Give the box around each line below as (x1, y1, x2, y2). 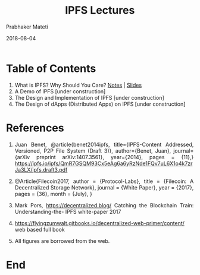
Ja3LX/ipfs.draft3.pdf (14, 166, 68, 173)
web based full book (14, 226, 65, 233)
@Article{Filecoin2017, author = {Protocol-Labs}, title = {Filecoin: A (14, 178, 194, 185)
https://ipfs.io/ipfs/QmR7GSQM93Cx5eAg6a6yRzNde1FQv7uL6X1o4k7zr (14, 160, 193, 167)
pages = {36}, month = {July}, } (14, 190, 93, 197)
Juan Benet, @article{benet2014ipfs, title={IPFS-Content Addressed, (14, 141, 194, 148)
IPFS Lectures (65, 4, 135, 17)
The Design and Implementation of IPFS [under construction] (14, 94, 164, 101)
